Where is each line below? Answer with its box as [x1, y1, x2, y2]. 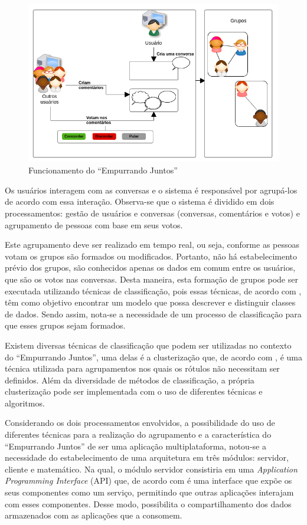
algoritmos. [5, 396, 45, 409]
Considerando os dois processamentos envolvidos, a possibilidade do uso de [5, 416, 275, 429]
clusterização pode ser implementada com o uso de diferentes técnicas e [5, 385, 263, 398]
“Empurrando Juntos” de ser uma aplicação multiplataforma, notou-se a [5, 439, 266, 452]
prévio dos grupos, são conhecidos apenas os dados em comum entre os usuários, [5, 261, 296, 274]
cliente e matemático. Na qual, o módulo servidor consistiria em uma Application [5, 462, 298, 475]
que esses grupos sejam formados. [5, 319, 126, 332]
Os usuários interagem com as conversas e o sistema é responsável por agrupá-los [5, 183, 298, 196]
